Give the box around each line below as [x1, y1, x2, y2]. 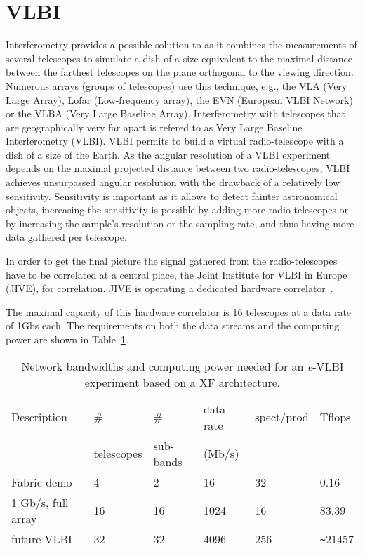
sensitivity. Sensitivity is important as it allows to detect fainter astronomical [6, 188, 338, 203]
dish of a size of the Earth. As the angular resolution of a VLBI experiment [6, 147, 331, 161]
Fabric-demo [11, 473, 72, 490]
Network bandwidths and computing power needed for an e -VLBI [21, 357, 344, 374]
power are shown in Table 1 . [6, 332, 128, 346]
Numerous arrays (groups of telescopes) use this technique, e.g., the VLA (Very [6, 78, 347, 93]
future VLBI [11, 530, 72, 547]
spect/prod [255, 409, 309, 425]
